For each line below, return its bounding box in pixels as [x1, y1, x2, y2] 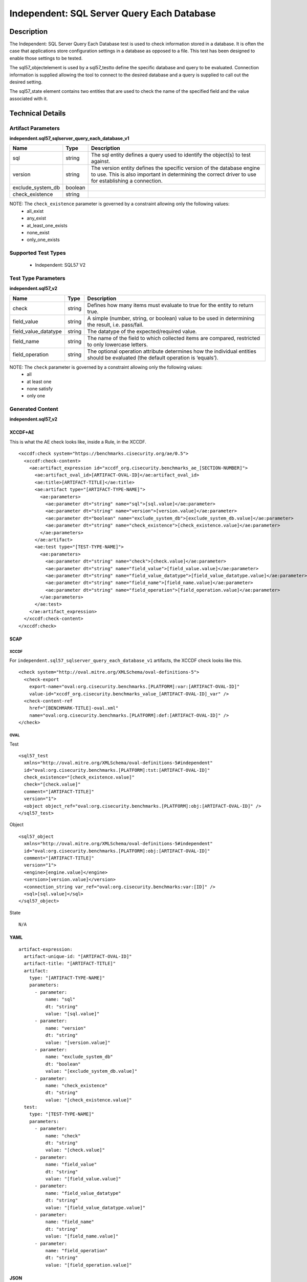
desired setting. [9, 79, 43, 85]
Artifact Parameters [9, 125, 60, 132]
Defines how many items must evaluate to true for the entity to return [87, 302, 254, 309]
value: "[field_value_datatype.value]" [45, 1205, 146, 1210]
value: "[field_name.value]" [45, 1233, 119, 1239]
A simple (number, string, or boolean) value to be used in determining [87, 314, 255, 322]
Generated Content [9, 406, 58, 413]
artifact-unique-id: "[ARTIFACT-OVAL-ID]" [24, 953, 133, 959]
